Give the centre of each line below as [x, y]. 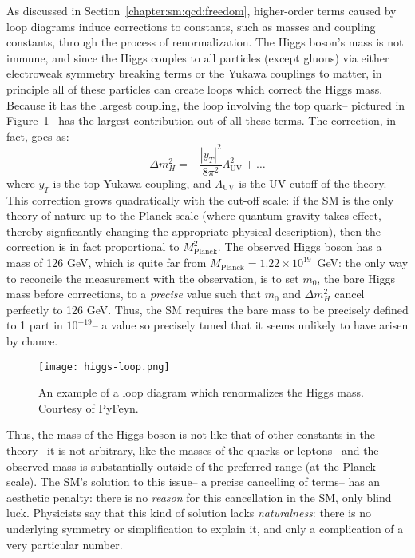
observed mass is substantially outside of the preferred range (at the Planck [191, 466]
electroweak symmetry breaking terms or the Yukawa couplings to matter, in [194, 73]
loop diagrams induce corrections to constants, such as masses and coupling [191, 26]
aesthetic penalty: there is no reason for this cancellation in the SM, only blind [199, 497]
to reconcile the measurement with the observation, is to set [153, 278]
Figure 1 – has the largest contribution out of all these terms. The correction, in [202, 120]
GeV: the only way [363, 263]
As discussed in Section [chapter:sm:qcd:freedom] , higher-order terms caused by [202, 10]
